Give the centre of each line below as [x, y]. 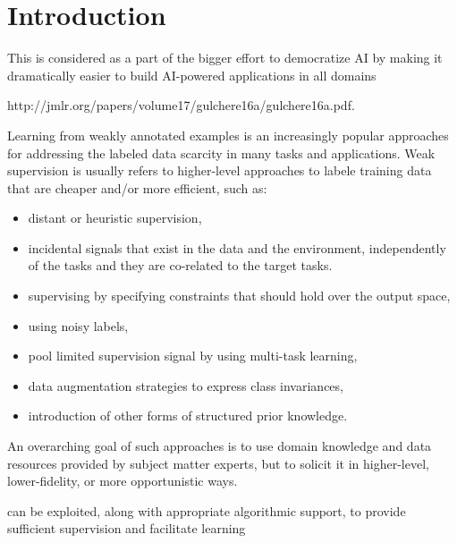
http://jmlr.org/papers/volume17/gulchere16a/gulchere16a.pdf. [181, 105]
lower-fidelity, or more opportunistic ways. [123, 481]
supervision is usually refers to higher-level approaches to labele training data [220, 170]
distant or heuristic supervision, [115, 218]
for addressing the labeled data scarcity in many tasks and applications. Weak [221, 153]
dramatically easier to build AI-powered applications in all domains [192, 75]
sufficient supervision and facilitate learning [127, 528]
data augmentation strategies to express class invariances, [186, 385]
